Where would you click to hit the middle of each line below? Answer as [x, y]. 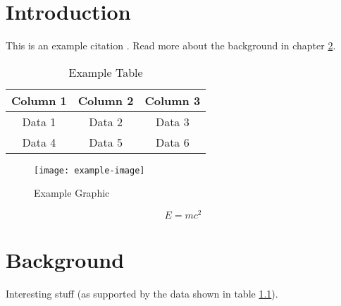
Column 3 [173, 100]
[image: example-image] [89, 170]
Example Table [106, 72]
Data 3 [172, 121]
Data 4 [39, 142]
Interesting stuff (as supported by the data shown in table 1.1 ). [142, 294]
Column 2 [106, 100]
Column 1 [39, 100]
